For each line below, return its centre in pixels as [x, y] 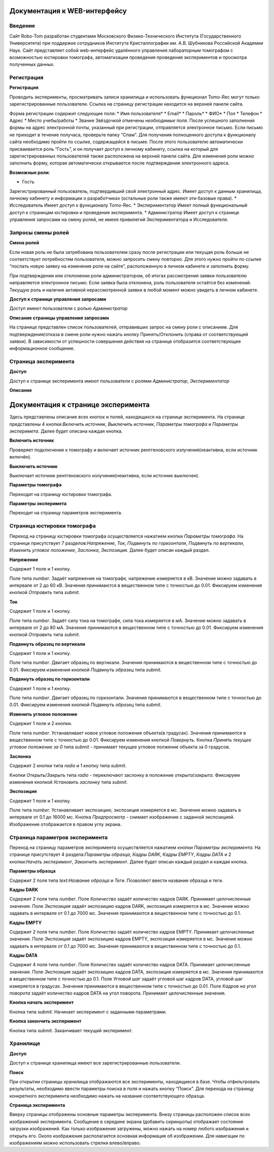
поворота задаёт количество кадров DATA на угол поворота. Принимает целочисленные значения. [117, 993]
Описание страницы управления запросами [59, 318]
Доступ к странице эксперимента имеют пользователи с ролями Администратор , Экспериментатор [119, 381]
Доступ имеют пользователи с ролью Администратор [68, 308]
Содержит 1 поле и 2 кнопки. [41, 723]
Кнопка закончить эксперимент [45, 1021]
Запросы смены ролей [39, 233]
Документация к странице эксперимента [79, 405]
